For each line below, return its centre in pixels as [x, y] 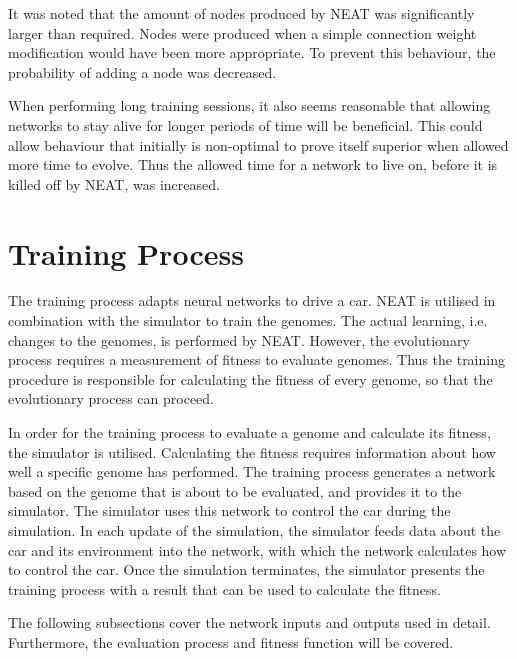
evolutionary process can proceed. [111, 398]
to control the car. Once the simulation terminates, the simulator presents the [246, 569]
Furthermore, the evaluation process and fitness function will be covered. [231, 641]
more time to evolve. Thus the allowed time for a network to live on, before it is [253, 164]
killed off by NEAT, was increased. [114, 183]
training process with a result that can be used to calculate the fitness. [225, 588]
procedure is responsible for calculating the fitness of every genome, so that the [250, 378]
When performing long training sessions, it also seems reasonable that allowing [249, 105]
